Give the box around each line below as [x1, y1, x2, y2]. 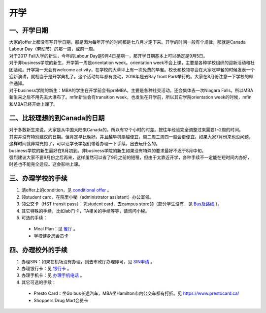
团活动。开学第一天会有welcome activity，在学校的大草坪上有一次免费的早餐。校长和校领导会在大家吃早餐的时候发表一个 [9, 66, 255, 72]
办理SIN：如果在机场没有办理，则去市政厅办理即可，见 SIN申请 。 [21, 258, 155, 264]
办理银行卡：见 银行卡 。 [21, 265, 71, 271]
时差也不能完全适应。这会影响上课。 [9, 161, 83, 167]
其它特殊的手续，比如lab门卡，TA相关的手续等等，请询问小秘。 [21, 208, 150, 214]
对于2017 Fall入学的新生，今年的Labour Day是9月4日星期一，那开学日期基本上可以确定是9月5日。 [9, 53, 208, 59]
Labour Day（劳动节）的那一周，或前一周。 [9, 46, 98, 52]
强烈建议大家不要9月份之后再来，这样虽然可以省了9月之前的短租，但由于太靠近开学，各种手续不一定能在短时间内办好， [9, 155, 252, 160]
